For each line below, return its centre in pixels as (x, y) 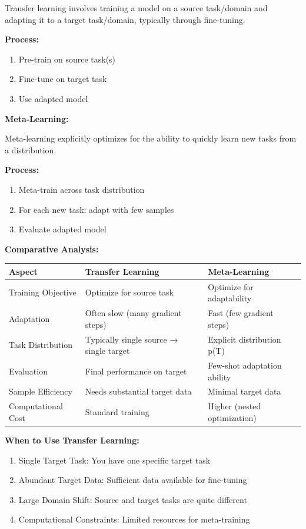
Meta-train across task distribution (82, 189)
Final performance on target (136, 371)
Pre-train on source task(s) (67, 59)
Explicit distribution (245, 339)
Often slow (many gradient (133, 313)
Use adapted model (53, 98)
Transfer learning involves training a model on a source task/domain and (136, 8)
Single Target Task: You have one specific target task (114, 460)
